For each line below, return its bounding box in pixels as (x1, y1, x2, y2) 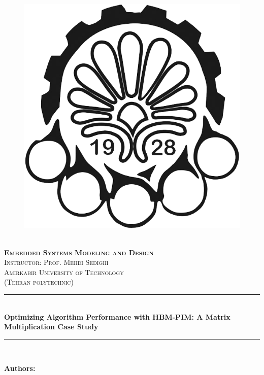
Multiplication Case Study (4, 321, 98, 332)
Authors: (4, 363, 36, 373)
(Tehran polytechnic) (4, 277, 74, 287)
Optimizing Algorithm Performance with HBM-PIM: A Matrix (4, 311, 230, 322)
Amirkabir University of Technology (4, 266, 124, 277)
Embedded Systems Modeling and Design (4, 247, 154, 257)
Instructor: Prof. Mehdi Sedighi (4, 257, 109, 267)
